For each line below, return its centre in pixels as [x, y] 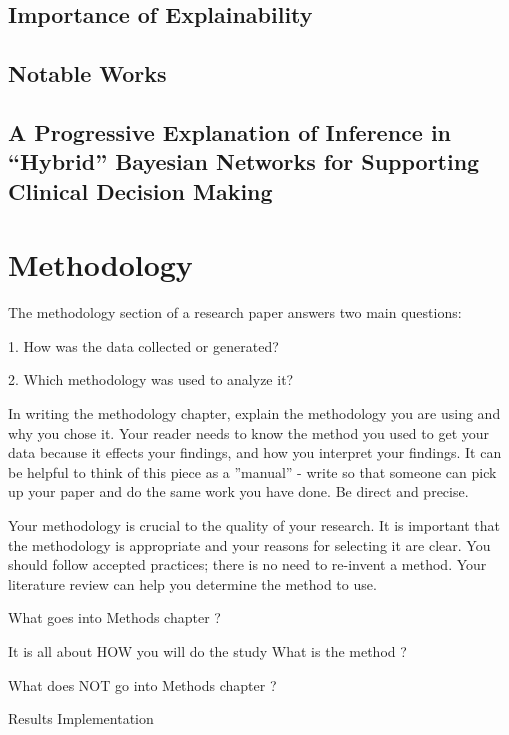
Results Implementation [81, 718]
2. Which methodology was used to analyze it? [151, 379]
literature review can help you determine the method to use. [192, 583]
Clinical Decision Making [140, 190]
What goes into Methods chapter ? [114, 617]
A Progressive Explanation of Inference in [230, 131]
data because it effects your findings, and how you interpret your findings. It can [255, 452]
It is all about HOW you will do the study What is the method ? [207, 650]
